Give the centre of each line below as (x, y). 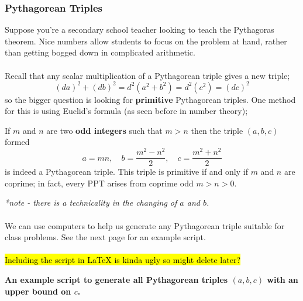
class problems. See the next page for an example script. (105, 237)
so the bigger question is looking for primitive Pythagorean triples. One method (150, 99)
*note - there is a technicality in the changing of (91, 203)
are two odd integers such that (104, 130)
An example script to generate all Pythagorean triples (116, 279)
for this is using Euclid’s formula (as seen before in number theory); (126, 111)
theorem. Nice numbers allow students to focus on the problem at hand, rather (146, 41)
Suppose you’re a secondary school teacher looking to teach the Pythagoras (140, 30)
